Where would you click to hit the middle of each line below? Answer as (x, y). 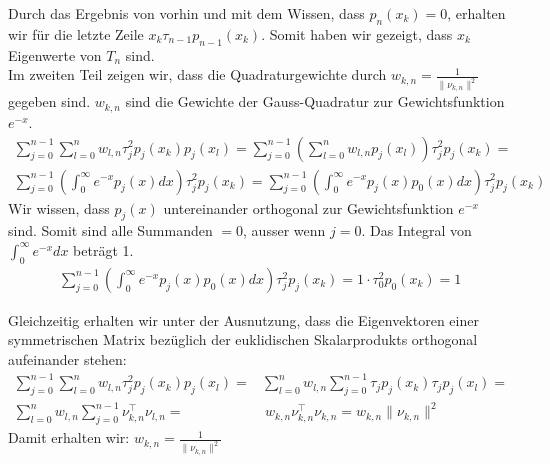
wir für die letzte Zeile (76, 33)
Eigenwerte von (55, 54)
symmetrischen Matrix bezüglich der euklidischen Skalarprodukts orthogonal (243, 339)
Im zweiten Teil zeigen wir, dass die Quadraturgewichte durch (197, 74)
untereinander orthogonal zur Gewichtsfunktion (308, 207)
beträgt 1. (103, 249)
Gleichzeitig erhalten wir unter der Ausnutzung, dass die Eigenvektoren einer (243, 319)
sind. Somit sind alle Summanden (110, 230)
